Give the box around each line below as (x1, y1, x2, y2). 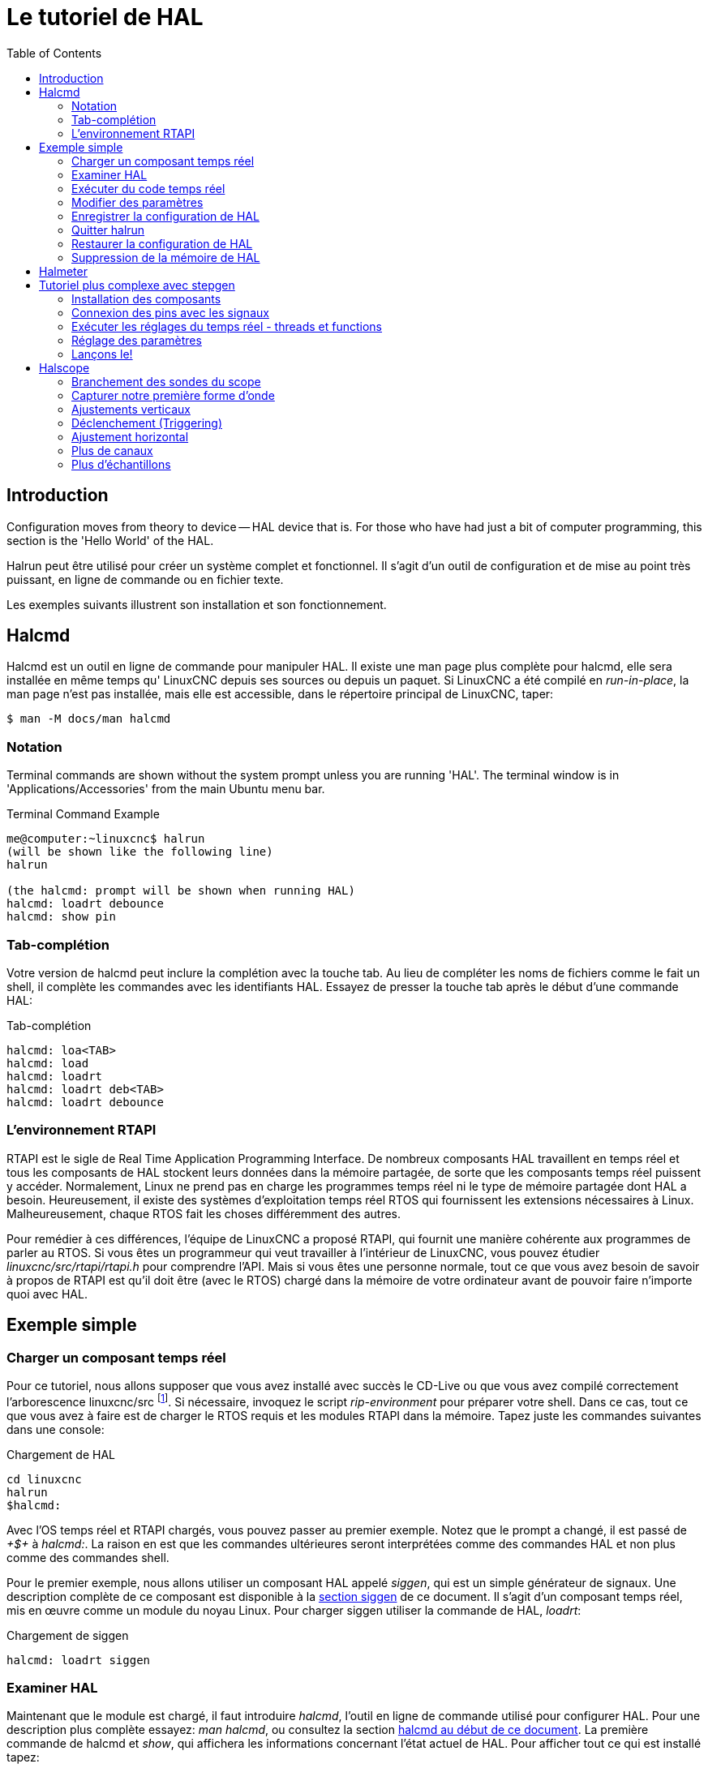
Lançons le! (71, 346, 133, 361)
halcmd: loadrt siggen (6, 1653, 151, 1667)
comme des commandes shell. (6, 1550, 169, 1564)
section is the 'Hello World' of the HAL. (6, 533, 214, 547)
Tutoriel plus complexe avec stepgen (39, 277, 235, 292)
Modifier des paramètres (71, 195, 204, 209)
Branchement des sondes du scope (71, 374, 261, 388)
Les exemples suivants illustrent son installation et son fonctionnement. (6, 597, 387, 612)
